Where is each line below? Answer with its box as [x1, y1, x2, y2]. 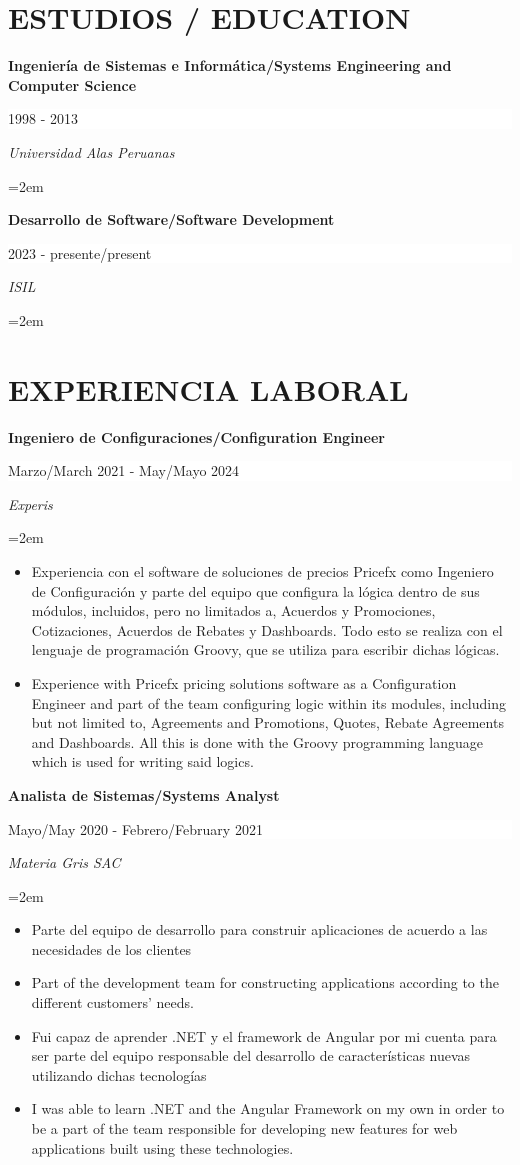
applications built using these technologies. [31, 1137, 294, 1158]
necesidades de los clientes [31, 938, 192, 959]
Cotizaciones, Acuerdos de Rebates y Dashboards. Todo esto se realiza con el [31, 619, 503, 640]
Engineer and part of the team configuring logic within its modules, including [31, 692, 506, 713]
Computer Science [8, 74, 137, 95]
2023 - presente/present [8, 242, 152, 263]
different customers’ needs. [31, 992, 194, 1013]
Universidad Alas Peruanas [8, 141, 175, 162]
